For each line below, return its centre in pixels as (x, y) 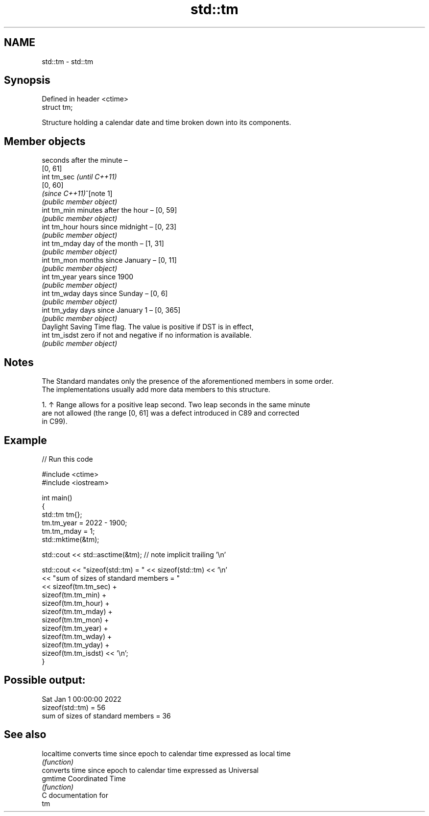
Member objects (45, 141)
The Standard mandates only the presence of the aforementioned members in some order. (188, 381)
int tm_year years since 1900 (88, 277)
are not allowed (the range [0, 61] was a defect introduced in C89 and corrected (171, 413)
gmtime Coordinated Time (84, 778)
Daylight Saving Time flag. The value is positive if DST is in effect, (148, 327)
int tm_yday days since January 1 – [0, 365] (111, 310)
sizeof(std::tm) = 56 (74, 707)
